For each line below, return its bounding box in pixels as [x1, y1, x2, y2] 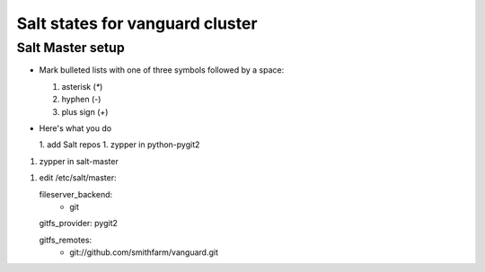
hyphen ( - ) [61, 94, 101, 105]
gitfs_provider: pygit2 [39, 218, 119, 229]
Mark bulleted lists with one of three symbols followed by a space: [39, 65, 285, 75]
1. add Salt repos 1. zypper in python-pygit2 [39, 139, 200, 150]
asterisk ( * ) [61, 81, 103, 92]
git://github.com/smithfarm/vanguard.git [69, 247, 219, 258]
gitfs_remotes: [39, 234, 93, 245]
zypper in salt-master [39, 155, 119, 166]
